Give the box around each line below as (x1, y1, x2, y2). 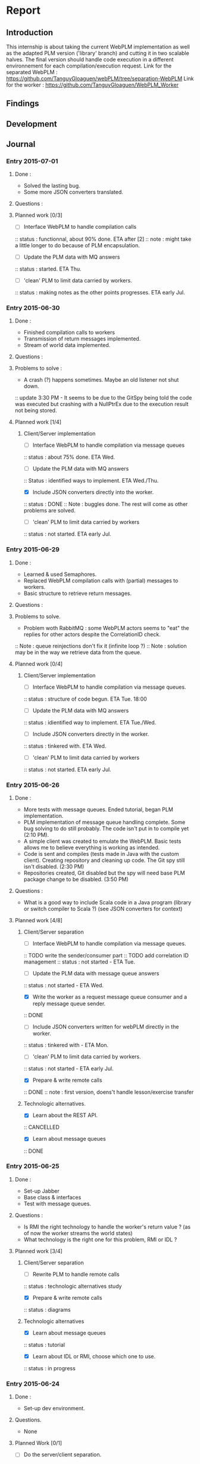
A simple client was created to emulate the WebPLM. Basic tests (23, 837, 182, 845)
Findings (6, 99, 40, 109)
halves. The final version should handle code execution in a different (6, 56, 174, 63)
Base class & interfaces (23, 1193, 82, 1201)
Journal (6, 139, 36, 149)
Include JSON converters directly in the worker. (32, 730, 149, 738)
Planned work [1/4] (14, 418, 61, 425)
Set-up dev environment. (23, 1405, 85, 1412)
